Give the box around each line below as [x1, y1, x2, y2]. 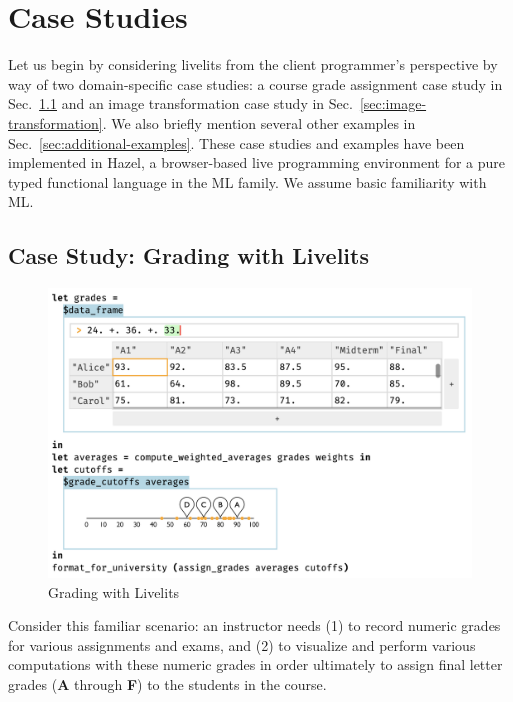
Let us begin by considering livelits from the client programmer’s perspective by [8, 54, 498, 75]
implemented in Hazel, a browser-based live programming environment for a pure [8, 152, 506, 173]
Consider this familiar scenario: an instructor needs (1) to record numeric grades [8, 615, 501, 636]
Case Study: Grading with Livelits [8, 240, 369, 271]
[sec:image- [359, 93, 427, 114]
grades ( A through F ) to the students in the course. [8, 673, 327, 694]
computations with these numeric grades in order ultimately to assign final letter [8, 654, 503, 675]
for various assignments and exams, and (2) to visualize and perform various [8, 634, 476, 655]
